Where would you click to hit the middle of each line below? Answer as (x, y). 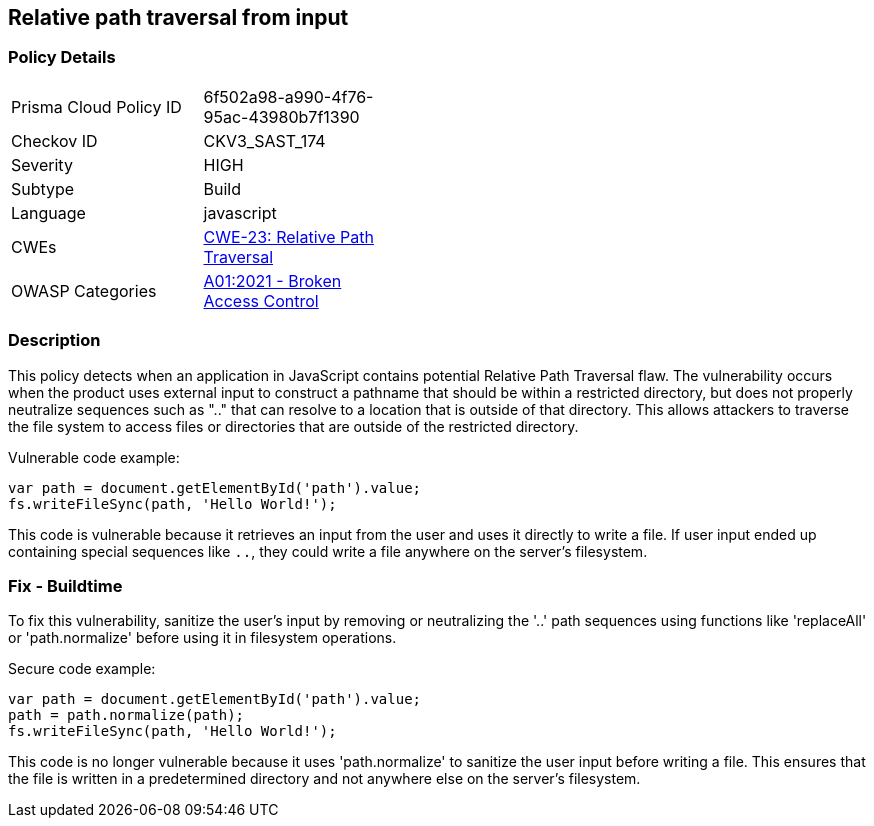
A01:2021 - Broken (272, 280)
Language (48, 212)
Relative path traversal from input (178, 17)
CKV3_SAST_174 (264, 140)
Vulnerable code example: (94, 457)
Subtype (43, 188)
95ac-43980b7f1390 (281, 116)
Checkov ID (54, 140)
